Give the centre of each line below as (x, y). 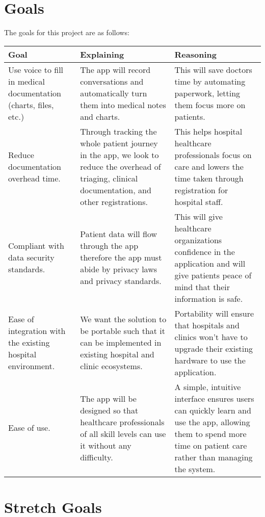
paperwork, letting (207, 93)
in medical (27, 81)
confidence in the (205, 251)
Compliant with (36, 246)
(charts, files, (31, 105)
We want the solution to (123, 319)
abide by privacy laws (119, 269)
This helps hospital (208, 131)
